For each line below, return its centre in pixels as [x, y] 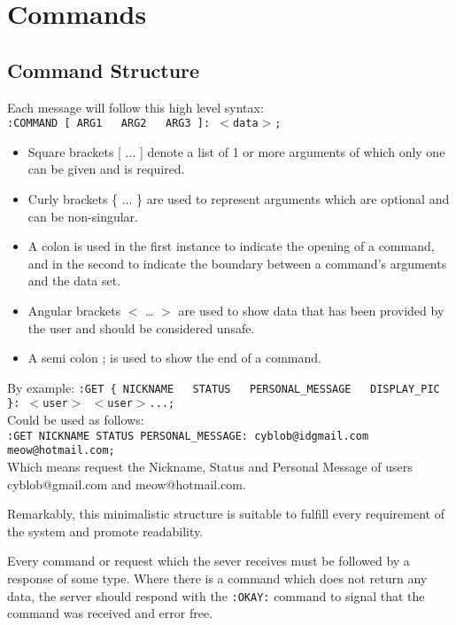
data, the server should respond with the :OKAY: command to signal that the [216, 595]
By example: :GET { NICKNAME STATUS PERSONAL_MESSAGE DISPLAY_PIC [224, 387]
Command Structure [104, 70]
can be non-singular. [83, 216]
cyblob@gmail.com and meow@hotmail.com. [127, 484]
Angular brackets [74, 310]
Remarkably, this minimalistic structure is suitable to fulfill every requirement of [226, 514]
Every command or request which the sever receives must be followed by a [209, 561]
